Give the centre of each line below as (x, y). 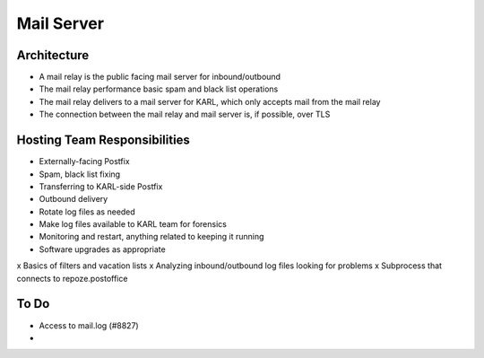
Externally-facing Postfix (84, 162)
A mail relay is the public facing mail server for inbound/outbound (160, 77)
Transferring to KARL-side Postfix (101, 186)
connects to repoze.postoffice (72, 278)
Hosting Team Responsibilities (103, 140)
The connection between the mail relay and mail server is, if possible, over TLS (185, 114)
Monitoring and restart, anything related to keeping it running (151, 237)
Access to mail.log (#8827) (89, 325)
